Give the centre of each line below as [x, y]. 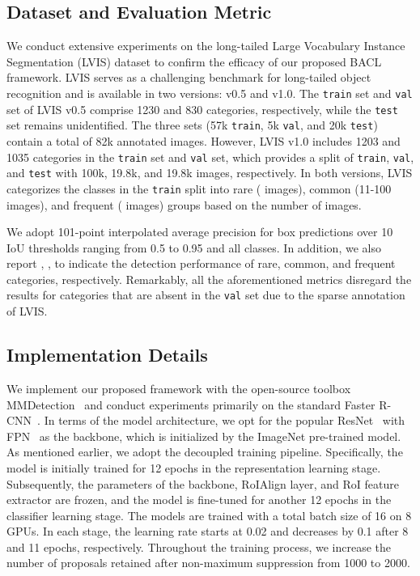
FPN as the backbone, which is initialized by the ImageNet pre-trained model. [204, 436]
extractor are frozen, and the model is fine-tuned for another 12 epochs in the [199, 500]
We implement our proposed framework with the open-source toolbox [179, 388]
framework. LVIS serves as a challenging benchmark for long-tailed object [189, 77]
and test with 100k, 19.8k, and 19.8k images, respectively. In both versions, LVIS [210, 173]
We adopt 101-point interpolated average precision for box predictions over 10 [200, 232]
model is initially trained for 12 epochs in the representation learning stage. [194, 467]
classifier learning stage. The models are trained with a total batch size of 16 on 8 [209, 515]
